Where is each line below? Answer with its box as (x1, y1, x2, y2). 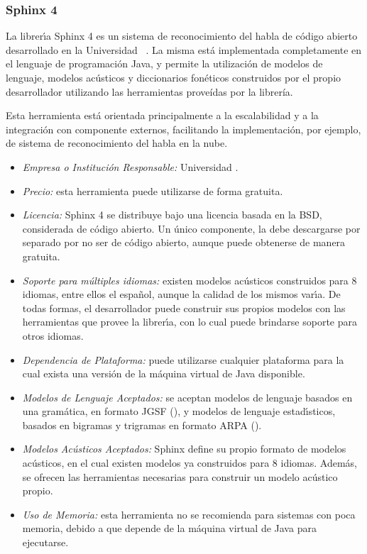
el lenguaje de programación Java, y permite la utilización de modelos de (6, 56, 323, 71)
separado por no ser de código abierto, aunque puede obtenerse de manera (22, 235, 346, 250)
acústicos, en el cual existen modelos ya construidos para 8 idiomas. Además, (22, 455, 357, 470)
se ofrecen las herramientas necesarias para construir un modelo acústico (22, 469, 338, 484)
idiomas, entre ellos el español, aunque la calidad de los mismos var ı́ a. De (22, 287, 341, 301)
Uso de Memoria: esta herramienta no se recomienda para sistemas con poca (22, 506, 356, 521)
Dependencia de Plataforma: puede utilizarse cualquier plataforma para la (22, 352, 344, 367)
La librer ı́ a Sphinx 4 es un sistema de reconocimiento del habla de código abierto (6, 28, 358, 43)
